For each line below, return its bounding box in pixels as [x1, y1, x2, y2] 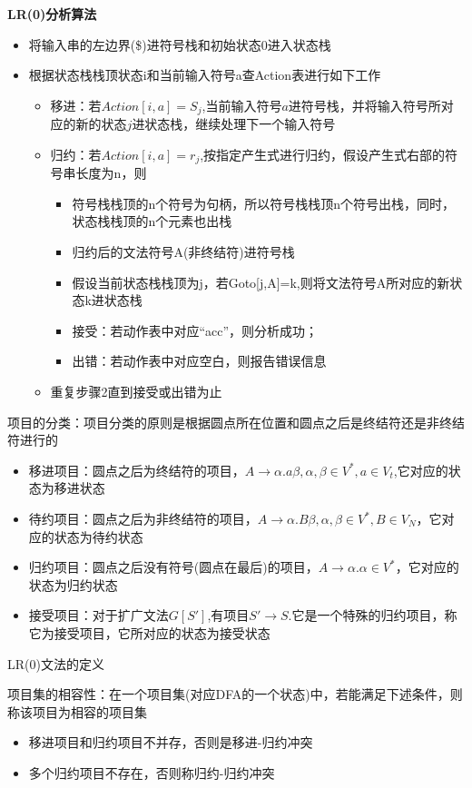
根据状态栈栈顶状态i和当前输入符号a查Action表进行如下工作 [28, 65, 381, 84]
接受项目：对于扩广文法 [28, 606, 169, 625]
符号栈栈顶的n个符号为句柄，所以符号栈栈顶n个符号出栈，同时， [72, 193, 455, 212]
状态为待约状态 [54, 527, 143, 546]
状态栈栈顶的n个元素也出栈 [72, 212, 232, 231]
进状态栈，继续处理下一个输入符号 [132, 114, 336, 133]
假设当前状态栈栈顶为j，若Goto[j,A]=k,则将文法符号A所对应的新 [72, 272, 450, 291]
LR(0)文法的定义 [7, 654, 104, 673]
